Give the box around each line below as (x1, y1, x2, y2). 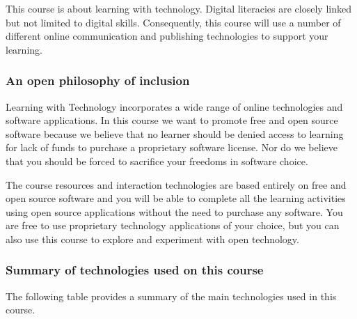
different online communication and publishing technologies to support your (6, 29, 328, 43)
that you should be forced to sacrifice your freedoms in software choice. (6, 153, 308, 168)
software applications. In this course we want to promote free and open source (6, 113, 338, 127)
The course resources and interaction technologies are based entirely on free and (6, 177, 347, 192)
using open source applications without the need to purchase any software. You (6, 204, 343, 219)
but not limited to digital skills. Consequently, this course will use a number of (6, 15, 341, 29)
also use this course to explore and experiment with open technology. (6, 231, 299, 246)
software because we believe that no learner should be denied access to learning (6, 126, 344, 141)
